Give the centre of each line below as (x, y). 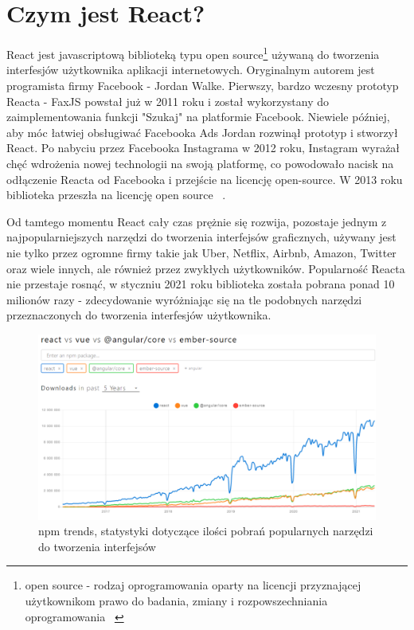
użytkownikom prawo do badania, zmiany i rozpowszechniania (176, 600)
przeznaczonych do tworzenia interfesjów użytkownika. (139, 315)
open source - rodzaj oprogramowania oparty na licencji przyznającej (193, 585)
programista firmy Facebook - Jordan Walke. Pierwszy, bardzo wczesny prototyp (203, 85)
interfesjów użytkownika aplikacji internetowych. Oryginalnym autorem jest (191, 70)
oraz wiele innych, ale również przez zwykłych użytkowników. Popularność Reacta (206, 268)
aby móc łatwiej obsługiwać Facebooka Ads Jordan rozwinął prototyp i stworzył (202, 132)
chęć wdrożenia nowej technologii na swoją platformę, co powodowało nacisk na (200, 163)
